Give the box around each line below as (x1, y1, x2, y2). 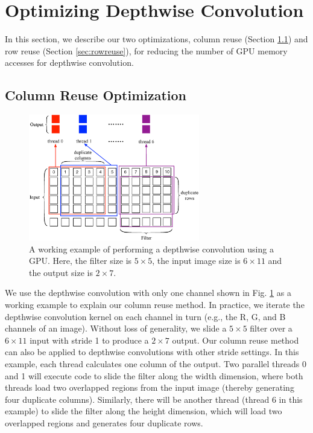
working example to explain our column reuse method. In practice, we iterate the (5, 298, 305, 310)
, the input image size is (152, 254, 241, 267)
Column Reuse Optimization (5, 86, 186, 104)
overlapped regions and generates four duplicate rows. (5, 416, 203, 429)
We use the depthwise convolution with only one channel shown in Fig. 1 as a (5, 286, 291, 299)
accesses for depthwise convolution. (5, 56, 134, 69)
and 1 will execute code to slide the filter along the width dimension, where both (5, 369, 303, 382)
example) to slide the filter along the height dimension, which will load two (5, 405, 282, 417)
